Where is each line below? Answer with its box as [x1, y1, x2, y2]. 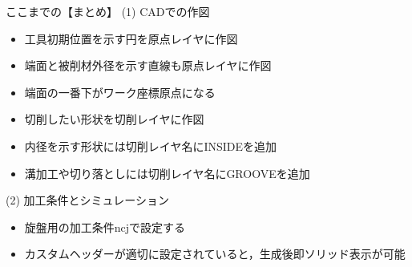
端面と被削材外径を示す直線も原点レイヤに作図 [24, 57, 272, 74]
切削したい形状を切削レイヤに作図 [24, 111, 204, 127]
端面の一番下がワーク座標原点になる [24, 83, 216, 100]
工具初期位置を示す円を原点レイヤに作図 [24, 30, 238, 47]
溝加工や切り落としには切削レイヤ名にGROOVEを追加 [24, 164, 310, 181]
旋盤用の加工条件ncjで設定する [24, 218, 186, 235]
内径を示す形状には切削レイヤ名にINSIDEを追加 [24, 137, 277, 154]
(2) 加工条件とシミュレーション [6, 192, 169, 208]
